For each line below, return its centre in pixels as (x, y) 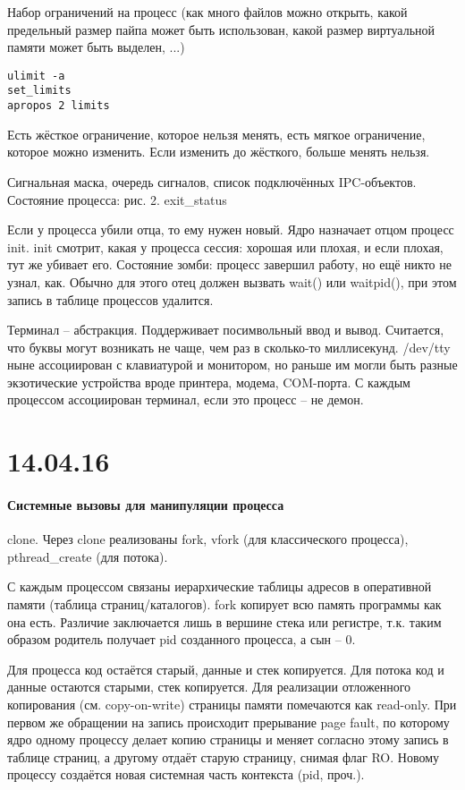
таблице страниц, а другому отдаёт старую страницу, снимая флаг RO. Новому (223, 756)
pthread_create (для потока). (88, 556)
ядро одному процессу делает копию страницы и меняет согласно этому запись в (228, 739)
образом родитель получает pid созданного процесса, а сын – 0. (182, 639)
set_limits (39, 91)
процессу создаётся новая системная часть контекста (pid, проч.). (186, 774)
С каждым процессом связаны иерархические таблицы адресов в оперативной (220, 586)
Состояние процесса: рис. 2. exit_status (117, 199)
